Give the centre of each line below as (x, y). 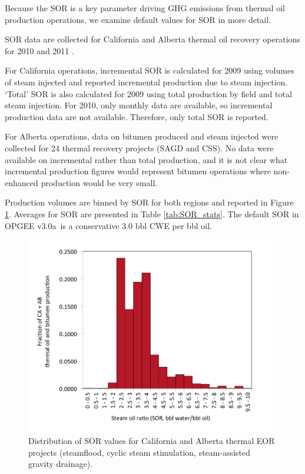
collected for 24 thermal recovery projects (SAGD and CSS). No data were (139, 147)
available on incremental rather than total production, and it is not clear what (146, 159)
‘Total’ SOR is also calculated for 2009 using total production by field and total (148, 93)
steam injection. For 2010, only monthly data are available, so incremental (139, 105)
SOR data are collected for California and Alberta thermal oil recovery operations (152, 39)
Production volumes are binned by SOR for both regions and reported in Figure (149, 202)
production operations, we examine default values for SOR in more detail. (138, 19)
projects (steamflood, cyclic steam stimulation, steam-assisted (140, 452)
